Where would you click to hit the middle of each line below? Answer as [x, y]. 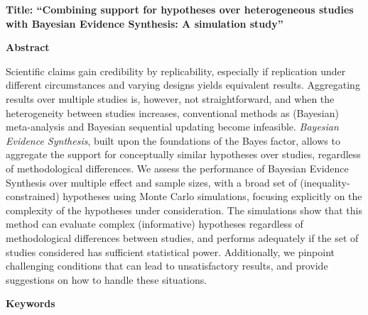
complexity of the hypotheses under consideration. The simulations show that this [184, 210]
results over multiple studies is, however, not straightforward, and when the [170, 98]
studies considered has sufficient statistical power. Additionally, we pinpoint [171, 252]
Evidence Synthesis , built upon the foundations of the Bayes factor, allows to [173, 140]
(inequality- [325, 182]
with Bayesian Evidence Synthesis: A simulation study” [145, 23]
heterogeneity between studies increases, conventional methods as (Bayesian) [172, 112]
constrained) [33, 196]
